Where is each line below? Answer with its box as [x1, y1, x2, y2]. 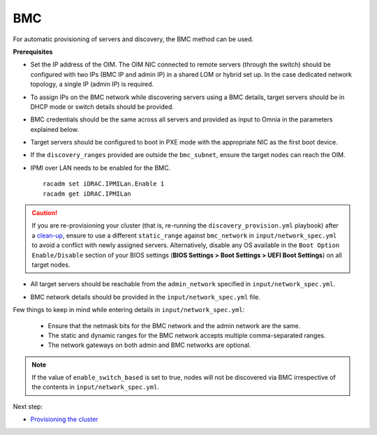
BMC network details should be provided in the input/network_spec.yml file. [30, 293, 261, 301]
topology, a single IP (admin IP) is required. [30, 80, 154, 89]
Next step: [13, 402, 43, 411]
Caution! [31, 209, 58, 217]
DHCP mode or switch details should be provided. [30, 102, 175, 111]
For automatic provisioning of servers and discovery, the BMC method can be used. [13, 35, 254, 43]
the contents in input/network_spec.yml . [31, 383, 160, 391]
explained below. [30, 125, 80, 133]
